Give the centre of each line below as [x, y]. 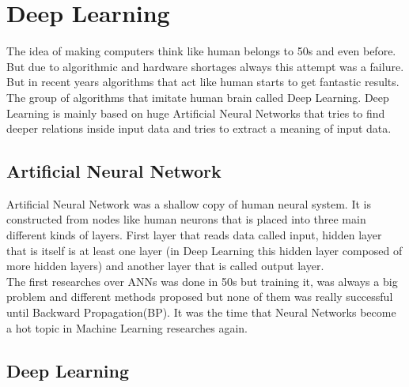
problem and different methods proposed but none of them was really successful [200, 297]
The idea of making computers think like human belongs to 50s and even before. [201, 51]
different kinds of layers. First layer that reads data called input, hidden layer [194, 235]
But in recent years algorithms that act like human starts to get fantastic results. [203, 82]
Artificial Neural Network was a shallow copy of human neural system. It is [189, 203]
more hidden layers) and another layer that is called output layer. [165, 266]
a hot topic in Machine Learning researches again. [127, 327]
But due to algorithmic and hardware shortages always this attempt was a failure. [205, 66]
